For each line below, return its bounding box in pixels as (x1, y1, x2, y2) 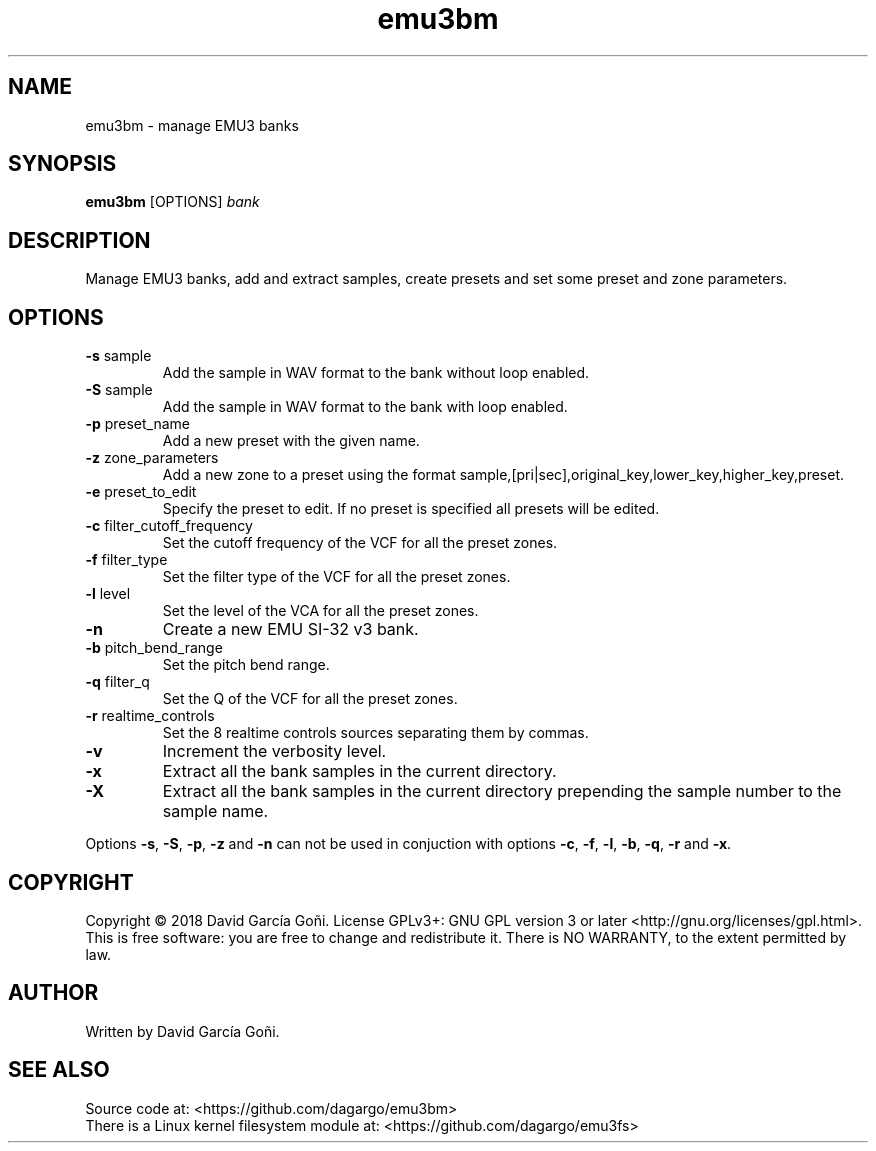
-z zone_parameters (85, 449, 219, 467)
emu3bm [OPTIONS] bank (85, 193, 260, 211)
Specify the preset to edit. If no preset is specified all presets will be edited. (162, 500, 660, 518)
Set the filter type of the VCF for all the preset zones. (162, 568, 511, 586)
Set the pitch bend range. (162, 656, 330, 674)
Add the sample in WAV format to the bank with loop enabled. (162, 398, 568, 416)
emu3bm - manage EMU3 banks (85, 116, 299, 134)
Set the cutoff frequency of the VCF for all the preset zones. (162, 534, 558, 552)
